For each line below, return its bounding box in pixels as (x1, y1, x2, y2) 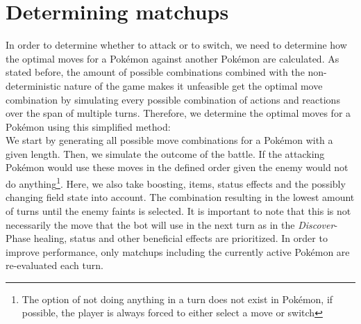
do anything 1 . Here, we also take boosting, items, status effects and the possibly (6, 175, 346, 191)
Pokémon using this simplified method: (6, 119, 171, 133)
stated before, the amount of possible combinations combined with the (6, 65, 305, 79)
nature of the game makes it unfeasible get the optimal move (64, 78, 323, 92)
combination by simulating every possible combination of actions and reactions (6, 92, 340, 106)
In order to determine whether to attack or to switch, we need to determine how (6, 38, 347, 52)
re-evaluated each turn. (6, 258, 103, 273)
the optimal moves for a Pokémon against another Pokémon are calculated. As (6, 51, 339, 65)
